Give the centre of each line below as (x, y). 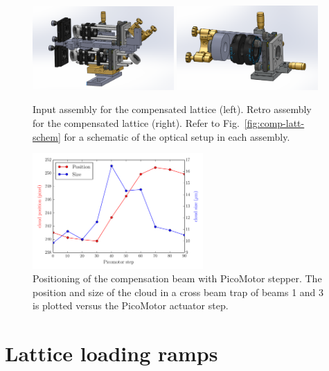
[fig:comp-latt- (274, 123)
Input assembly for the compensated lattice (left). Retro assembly (172, 109)
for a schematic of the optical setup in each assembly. (177, 136)
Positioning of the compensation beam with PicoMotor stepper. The (177, 278)
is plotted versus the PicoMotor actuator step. (131, 305)
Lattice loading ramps (112, 353)
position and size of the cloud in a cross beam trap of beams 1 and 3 (178, 292)
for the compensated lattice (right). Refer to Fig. (136, 123)
